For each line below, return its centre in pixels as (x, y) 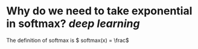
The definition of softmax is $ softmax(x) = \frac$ (68, 40)
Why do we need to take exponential (99, 11)
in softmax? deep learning (73, 24)
